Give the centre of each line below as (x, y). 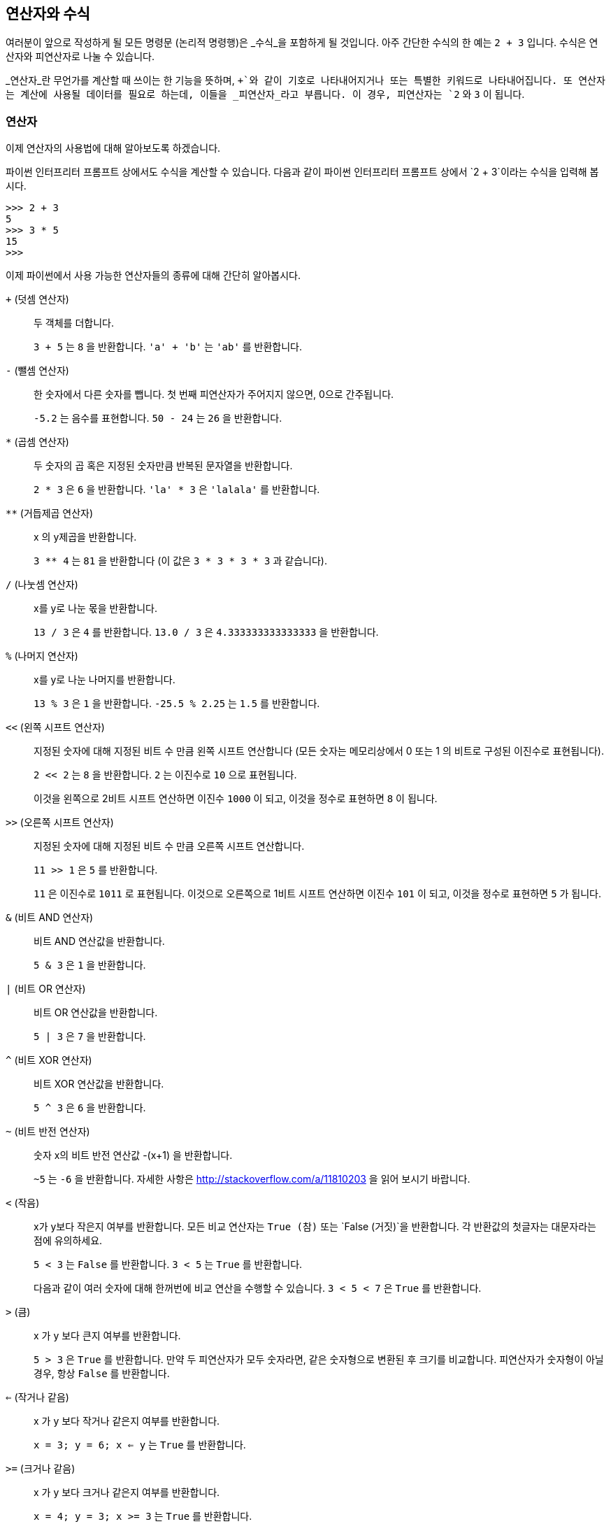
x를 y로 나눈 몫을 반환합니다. (95, 608)
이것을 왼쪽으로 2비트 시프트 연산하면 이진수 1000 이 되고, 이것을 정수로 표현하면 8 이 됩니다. (236, 799)
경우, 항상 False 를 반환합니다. (102, 1374)
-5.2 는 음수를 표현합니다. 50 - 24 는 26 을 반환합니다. (158, 418)
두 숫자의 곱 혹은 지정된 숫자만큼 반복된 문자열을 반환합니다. (163, 466)
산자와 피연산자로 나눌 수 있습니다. (80, 57)
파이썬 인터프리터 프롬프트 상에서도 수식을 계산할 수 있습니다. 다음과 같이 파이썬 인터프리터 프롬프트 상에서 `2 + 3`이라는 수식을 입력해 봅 (302, 172)
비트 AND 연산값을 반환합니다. (99, 941)
